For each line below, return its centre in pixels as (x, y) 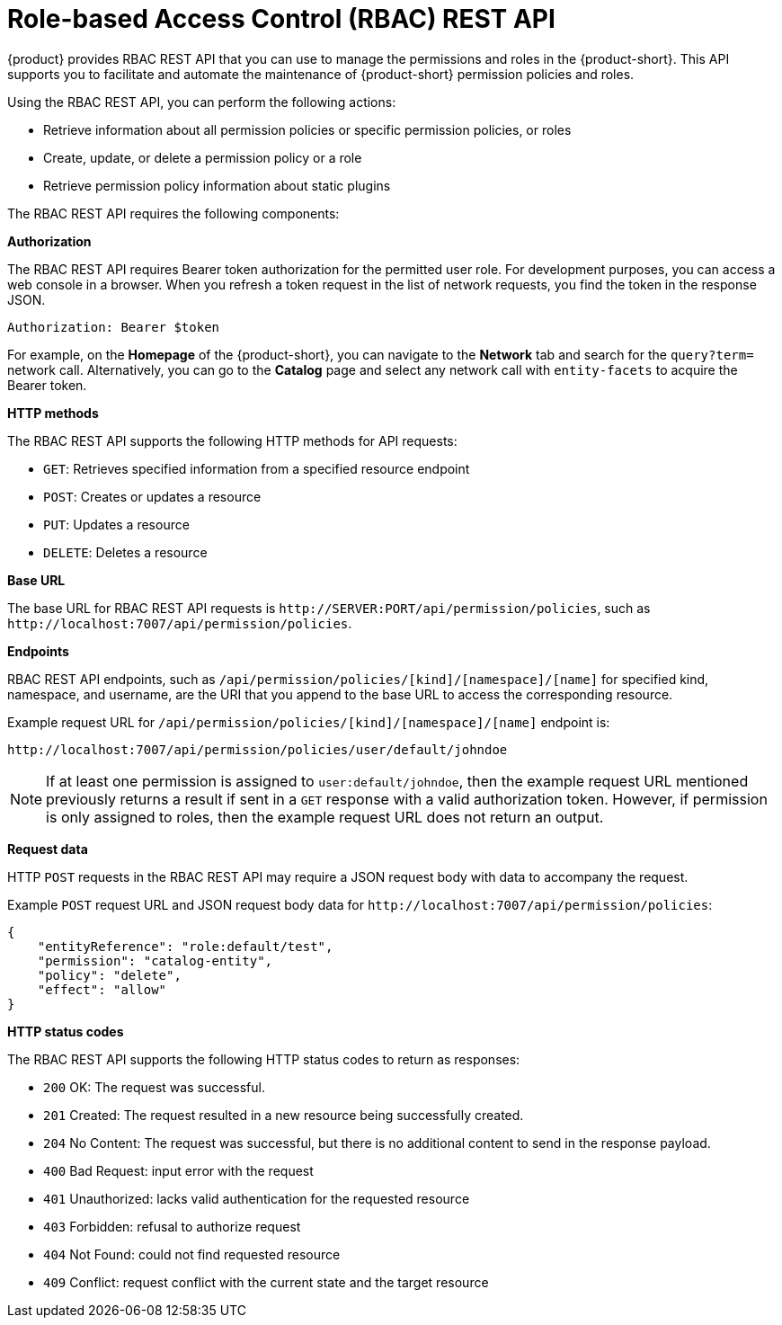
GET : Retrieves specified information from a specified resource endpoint (257, 468)
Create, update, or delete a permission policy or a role (203, 157)
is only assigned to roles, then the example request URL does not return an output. (325, 817)
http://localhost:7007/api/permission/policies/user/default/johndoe (258, 749)
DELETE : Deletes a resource (125, 552)
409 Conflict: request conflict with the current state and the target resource (266, 1282)
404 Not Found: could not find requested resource (192, 1254)
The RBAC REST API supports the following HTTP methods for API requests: (232, 440)
